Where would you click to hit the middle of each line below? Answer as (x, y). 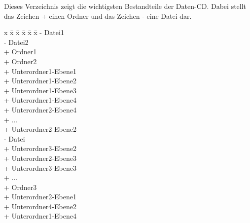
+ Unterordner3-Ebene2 (40, 148)
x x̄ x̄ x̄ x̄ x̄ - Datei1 (34, 32)
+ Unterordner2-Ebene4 (40, 109)
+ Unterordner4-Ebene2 (40, 206)
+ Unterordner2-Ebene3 (40, 158)
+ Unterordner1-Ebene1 (40, 71)
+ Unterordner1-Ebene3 (40, 90)
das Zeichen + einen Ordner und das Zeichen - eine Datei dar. (98, 16)
